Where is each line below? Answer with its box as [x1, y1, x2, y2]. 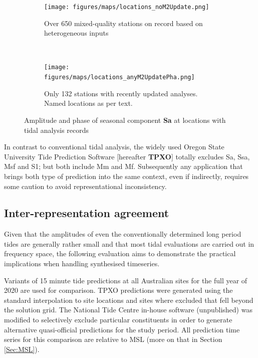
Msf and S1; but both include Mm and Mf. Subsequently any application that [4, 161, 243, 171]
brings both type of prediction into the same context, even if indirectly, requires [4, 170, 249, 181]
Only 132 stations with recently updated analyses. [44, 88, 198, 98]
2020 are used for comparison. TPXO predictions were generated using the [4, 285, 233, 295]
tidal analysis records [24, 124, 89, 135]
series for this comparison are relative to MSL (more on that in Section [4, 334, 222, 344]
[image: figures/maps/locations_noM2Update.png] [44, 4, 209, 11]
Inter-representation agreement [4, 205, 169, 221]
